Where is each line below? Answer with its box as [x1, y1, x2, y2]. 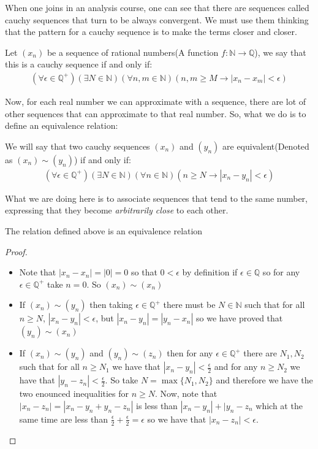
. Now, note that [155, 387, 218, 400]
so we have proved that [195, 312, 283, 324]
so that [131, 266, 157, 278]
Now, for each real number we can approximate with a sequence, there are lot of [5, 95, 306, 107]
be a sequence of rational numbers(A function [47, 45, 219, 58]
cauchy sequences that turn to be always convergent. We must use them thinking [5, 13, 309, 26]
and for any [214, 360, 258, 373]
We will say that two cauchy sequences [5, 139, 150, 152]
